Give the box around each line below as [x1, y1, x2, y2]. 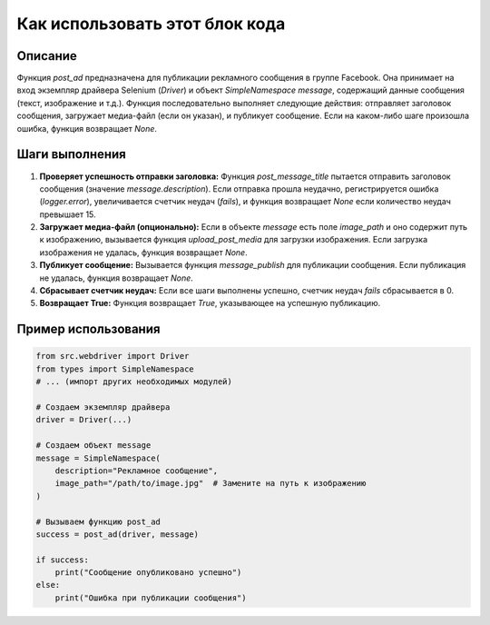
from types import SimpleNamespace [35, 363, 194, 374]
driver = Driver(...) [35, 414, 132, 425]
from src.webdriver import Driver [35, 351, 190, 362]
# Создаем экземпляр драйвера [35, 402, 171, 412]
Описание [16, 48, 77, 64]
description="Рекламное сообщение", [54, 465, 218, 476]
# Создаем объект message [35, 441, 152, 451]
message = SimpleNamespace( [35, 452, 161, 463]
